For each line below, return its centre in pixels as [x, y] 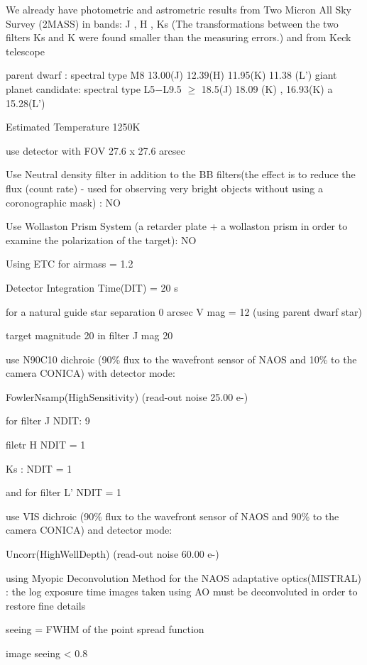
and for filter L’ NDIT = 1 [64, 492]
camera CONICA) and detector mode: [89, 530]
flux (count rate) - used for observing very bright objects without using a [164, 188]
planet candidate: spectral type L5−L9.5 [94, 88]
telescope [25, 51]
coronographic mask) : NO [63, 202]
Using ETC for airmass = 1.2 [70, 264]
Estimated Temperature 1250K [73, 127]
